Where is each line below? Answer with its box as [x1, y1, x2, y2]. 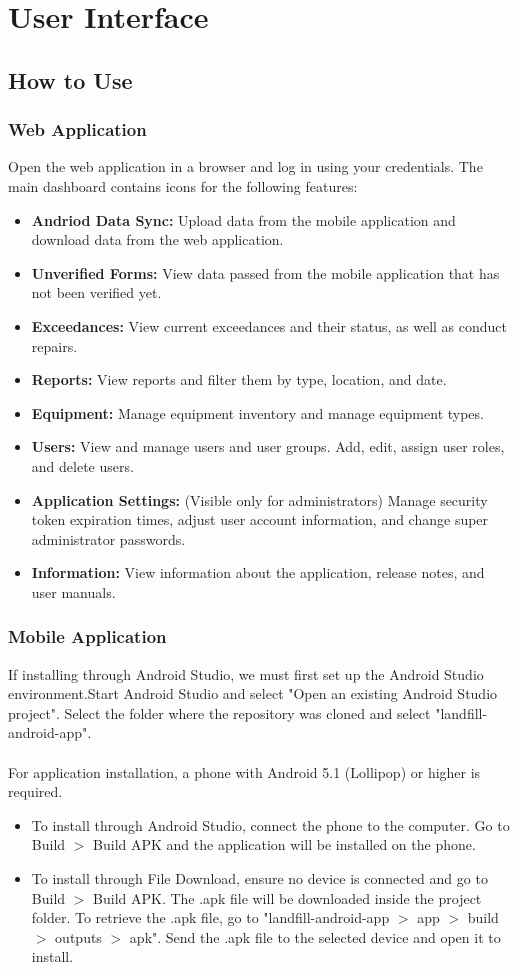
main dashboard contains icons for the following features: [8, 175, 358, 196]
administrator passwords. [31, 528, 186, 549]
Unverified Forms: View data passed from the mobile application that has [31, 262, 500, 283]
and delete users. [31, 455, 134, 476]
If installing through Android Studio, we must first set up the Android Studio [8, 663, 484, 684]
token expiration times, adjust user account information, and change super [31, 509, 489, 530]
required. [8, 781, 63, 802]
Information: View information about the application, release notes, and [31, 562, 485, 583]
